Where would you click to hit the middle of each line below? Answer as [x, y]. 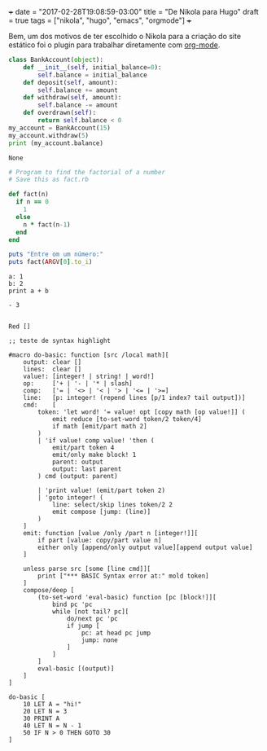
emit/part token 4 [83, 448]
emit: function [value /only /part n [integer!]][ [111, 534]
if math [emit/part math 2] [100, 427]
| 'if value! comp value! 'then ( [96, 441]
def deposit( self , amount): [70, 82]
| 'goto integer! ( [71, 498]
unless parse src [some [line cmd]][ [87, 569]
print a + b [28, 291]
